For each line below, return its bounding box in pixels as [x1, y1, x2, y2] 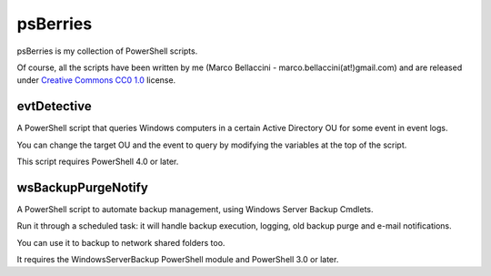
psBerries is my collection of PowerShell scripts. [16, 46, 198, 56]
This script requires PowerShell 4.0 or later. [16, 156, 179, 168]
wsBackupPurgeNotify [16, 179, 149, 195]
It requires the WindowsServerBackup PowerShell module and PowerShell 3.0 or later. [16, 254, 339, 265]
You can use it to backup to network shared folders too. [16, 237, 225, 248]
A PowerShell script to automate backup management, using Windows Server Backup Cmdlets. [16, 203, 374, 214]
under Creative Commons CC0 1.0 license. [16, 75, 176, 86]
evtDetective [16, 98, 92, 114]
